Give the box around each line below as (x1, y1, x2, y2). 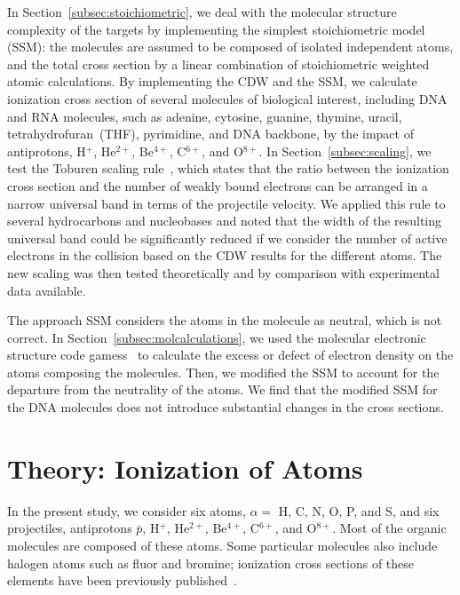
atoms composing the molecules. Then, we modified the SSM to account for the (7, 362, 440, 381)
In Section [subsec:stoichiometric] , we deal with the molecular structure (7, 3, 397, 20)
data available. (7, 281, 86, 299)
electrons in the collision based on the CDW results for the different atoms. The (7, 246, 442, 265)
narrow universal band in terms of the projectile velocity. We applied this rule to (7, 194, 446, 212)
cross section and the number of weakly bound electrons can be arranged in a (7, 176, 428, 194)
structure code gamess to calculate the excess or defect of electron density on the (7, 345, 454, 364)
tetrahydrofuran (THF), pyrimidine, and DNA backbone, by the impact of (7, 124, 414, 143)
